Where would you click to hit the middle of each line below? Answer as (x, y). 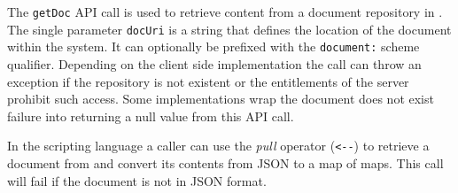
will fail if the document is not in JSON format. (137, 180)
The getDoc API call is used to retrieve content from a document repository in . (225, 12)
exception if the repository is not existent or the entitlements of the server (208, 81)
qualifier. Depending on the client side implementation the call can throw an (214, 63)
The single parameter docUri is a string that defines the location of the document (229, 29)
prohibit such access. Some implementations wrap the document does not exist (221, 99)
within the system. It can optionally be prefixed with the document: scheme (213, 46)
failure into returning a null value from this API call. (151, 116)
